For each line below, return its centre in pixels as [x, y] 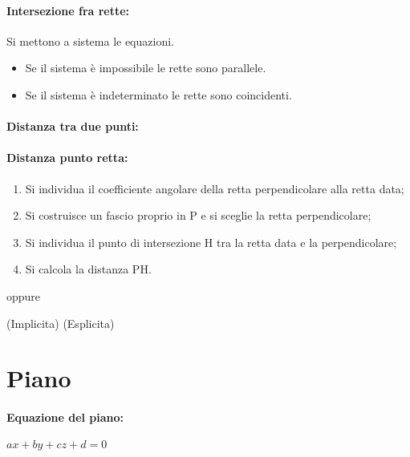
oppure [24, 295]
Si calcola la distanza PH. [88, 269]
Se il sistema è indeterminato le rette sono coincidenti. [158, 94]
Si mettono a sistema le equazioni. [90, 40]
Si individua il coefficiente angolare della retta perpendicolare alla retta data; [215, 188]
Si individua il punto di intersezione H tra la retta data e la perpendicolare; [211, 242]
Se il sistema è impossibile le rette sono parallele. [146, 68]
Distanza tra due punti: [73, 126]
